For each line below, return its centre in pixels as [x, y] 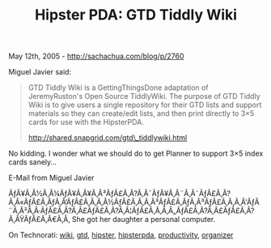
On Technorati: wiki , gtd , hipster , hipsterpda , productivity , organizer [121, 235]
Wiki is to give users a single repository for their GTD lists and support [145, 105]
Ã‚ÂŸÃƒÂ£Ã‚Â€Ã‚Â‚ [39, 220]
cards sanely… [33, 162]
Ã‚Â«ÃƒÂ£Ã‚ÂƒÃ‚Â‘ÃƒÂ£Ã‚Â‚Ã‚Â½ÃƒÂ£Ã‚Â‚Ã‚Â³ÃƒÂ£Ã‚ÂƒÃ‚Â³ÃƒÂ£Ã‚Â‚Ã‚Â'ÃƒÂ [134, 202]
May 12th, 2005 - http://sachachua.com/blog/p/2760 [96, 56]
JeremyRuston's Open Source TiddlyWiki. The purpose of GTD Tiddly [144, 96]
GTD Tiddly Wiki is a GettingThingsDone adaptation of [118, 88]
